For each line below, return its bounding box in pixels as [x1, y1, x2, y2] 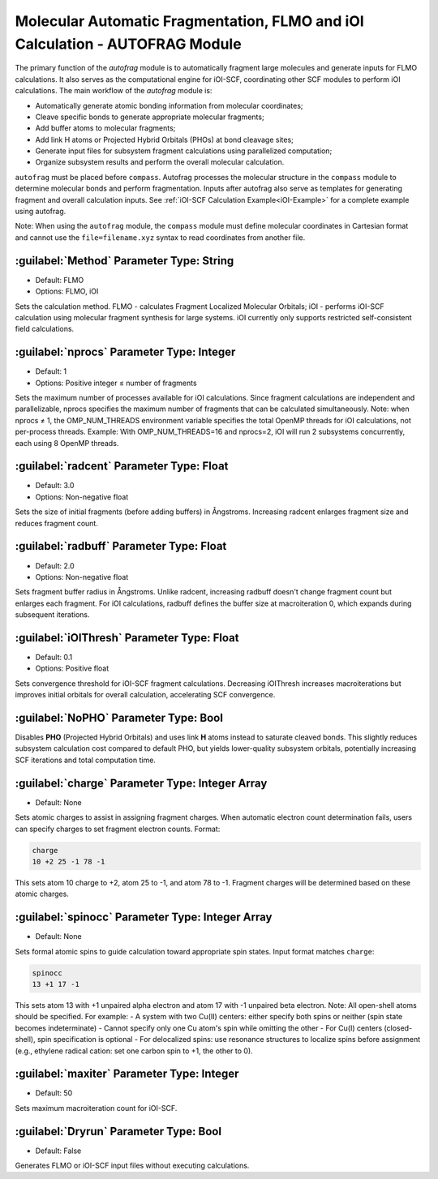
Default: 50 [35, 1088, 73, 1098]
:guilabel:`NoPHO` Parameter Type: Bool [15, 710, 223, 725]
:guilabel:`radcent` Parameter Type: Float [15, 459, 229, 474]
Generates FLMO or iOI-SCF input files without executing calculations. [15, 1160, 250, 1171]
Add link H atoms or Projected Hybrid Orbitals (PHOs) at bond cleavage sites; [35, 135, 294, 144]
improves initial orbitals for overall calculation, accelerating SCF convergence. [15, 690, 276, 700]
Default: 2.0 [35, 560, 75, 571]
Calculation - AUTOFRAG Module [15, 35, 243, 53]
